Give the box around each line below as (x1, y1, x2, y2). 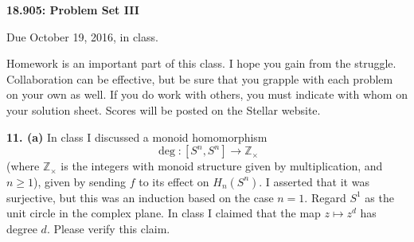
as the (365, 189, 394, 205)
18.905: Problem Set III (6, 2, 139, 18)
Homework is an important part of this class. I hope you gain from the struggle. (6, 55, 396, 72)
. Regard (304, 189, 346, 205)
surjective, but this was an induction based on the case (6, 189, 274, 205)
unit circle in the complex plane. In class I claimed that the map (6, 205, 321, 221)
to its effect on (139, 173, 209, 189)
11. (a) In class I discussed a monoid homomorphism (6, 128, 268, 145)
